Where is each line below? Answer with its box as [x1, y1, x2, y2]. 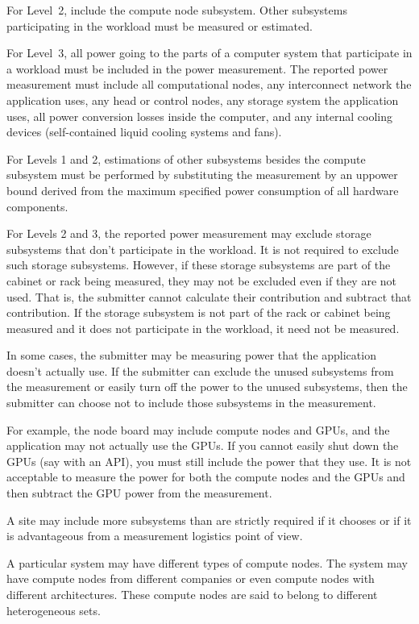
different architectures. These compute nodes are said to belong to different [6, 586, 378, 602]
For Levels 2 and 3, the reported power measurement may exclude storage [6, 225, 371, 242]
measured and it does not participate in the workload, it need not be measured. [6, 319, 400, 336]
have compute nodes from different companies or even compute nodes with [6, 570, 375, 587]
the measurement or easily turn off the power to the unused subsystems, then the [6, 378, 408, 395]
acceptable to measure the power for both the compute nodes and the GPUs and [6, 468, 405, 485]
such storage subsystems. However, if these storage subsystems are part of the [6, 256, 391, 273]
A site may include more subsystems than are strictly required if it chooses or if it [6, 511, 412, 528]
